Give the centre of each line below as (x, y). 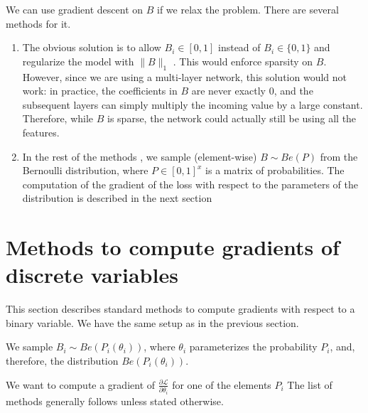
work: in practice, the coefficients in (100, 91)
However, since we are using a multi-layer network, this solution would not (184, 76)
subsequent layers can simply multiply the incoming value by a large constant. (193, 104)
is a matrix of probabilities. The (275, 170)
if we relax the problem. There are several (248, 9)
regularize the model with (78, 61)
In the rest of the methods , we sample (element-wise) (140, 156)
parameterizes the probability (253, 347)
